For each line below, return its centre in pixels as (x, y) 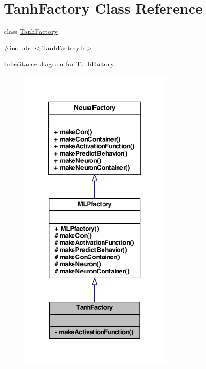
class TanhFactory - (33, 31)
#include (17, 47)
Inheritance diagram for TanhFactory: (60, 64)
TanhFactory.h (63, 47)
